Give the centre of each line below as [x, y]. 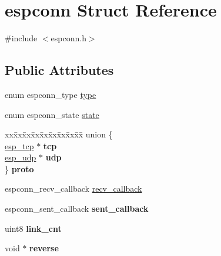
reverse [44, 248]
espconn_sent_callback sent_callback [77, 209]
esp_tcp [19, 145]
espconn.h [68, 38]
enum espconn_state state [52, 114]
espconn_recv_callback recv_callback [73, 188]
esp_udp [21, 157]
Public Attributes [59, 70]
